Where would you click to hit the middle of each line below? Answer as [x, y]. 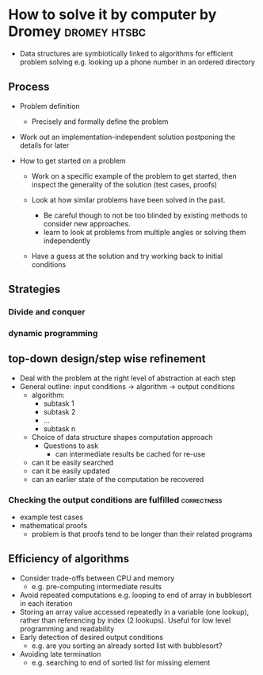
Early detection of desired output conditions [91, 637]
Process [29, 87]
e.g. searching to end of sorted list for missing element [121, 662]
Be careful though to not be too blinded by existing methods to [145, 215]
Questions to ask [71, 445]
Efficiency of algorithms [69, 559]
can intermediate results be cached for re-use [130, 453]
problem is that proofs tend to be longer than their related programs [142, 534]
